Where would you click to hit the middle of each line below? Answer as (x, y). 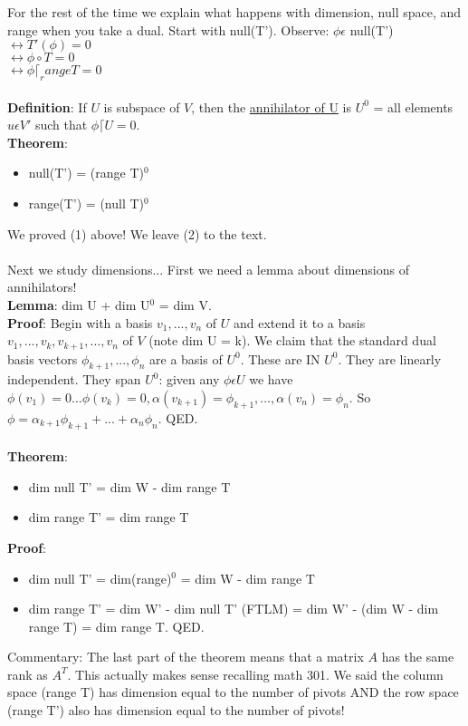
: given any (189, 379)
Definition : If (47, 106)
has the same (418, 657)
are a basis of (186, 358)
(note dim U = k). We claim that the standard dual (292, 340)
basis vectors (43, 358)
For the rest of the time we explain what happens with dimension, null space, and (234, 12)
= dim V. (185, 304)
